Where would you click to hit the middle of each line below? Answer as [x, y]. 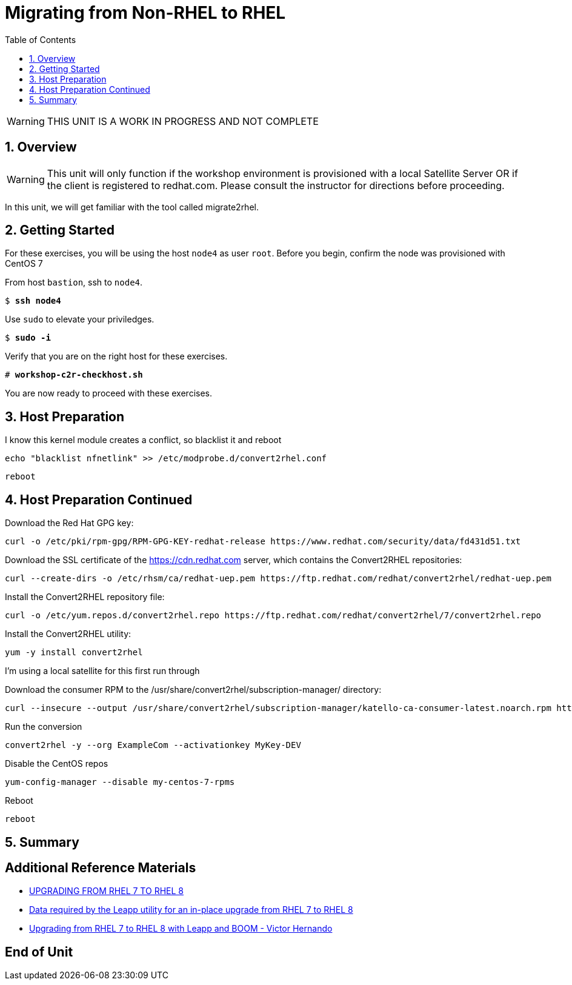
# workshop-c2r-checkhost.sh [74, 375]
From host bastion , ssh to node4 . [74, 282]
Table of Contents [41, 39]
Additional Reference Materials [101, 867]
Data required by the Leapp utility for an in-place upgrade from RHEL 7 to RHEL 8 [191, 910]
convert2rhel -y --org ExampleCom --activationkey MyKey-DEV [153, 745]
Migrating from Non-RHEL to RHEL [145, 13]
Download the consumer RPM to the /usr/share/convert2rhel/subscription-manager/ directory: [193, 690]
